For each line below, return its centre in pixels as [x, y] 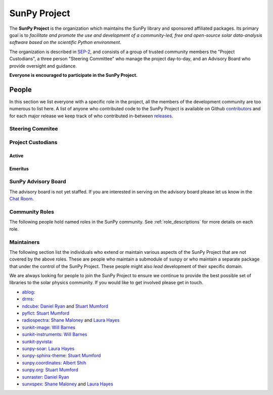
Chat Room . [21, 199]
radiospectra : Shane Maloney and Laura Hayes [71, 320]
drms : [28, 299]
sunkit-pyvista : [37, 341]
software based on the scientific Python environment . [65, 42]
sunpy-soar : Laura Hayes [48, 348]
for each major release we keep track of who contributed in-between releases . [91, 116]
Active [16, 156]
